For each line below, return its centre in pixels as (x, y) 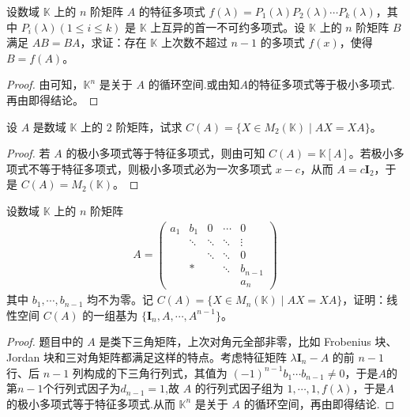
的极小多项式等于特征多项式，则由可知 (166, 153)
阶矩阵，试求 (149, 126)
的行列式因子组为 (239, 388)
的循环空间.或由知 (194, 84)
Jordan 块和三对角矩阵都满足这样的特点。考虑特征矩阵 (147, 356)
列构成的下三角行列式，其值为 (150, 372)
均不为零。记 (120, 299)
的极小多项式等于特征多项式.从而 (91, 403)
